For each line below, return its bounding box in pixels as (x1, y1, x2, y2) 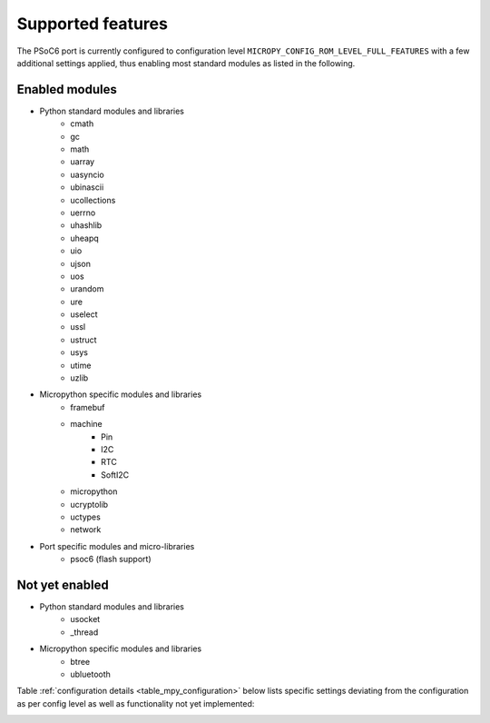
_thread (70, 627, 99, 638)
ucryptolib (70, 499, 109, 510)
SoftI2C (101, 469, 130, 480)
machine (70, 419, 103, 430)
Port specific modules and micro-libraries (39, 540, 195, 551)
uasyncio (70, 169, 104, 180)
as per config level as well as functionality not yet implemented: (16, 698, 255, 708)
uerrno (70, 207, 96, 218)
